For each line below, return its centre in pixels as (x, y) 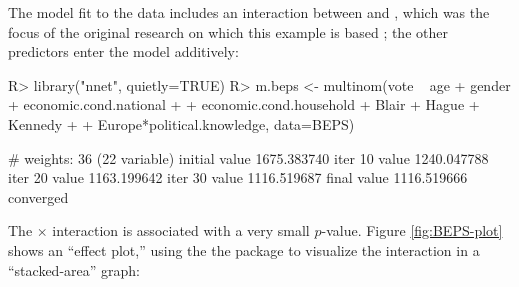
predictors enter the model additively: (123, 51)
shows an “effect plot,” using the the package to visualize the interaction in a (244, 249)
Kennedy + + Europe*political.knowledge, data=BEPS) (181, 123)
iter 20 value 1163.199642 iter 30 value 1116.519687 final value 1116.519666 (238, 177)
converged (38, 196)
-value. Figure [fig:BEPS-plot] (412, 230)
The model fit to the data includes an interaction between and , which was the (249, 12)
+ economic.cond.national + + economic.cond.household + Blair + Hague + (244, 104)
